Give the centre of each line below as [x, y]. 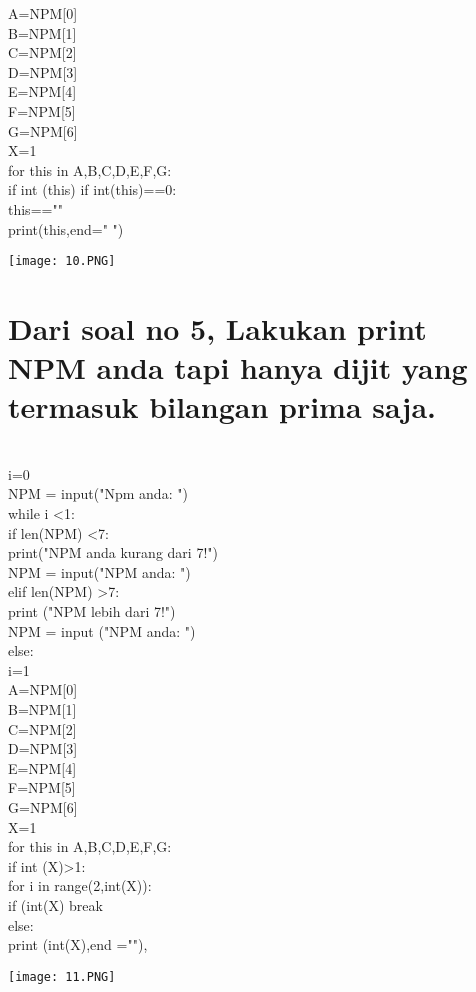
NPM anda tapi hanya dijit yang [238, 367]
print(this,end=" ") [66, 228]
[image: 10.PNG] [62, 261]
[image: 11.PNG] [62, 976]
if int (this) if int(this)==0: [92, 189]
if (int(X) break [55, 904]
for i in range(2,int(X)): [80, 885]
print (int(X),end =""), [78, 944]
